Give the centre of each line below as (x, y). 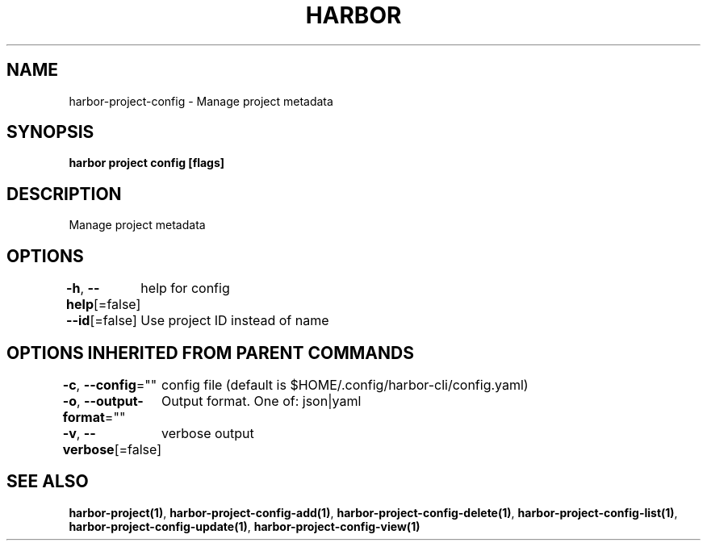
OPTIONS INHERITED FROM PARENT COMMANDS (210, 353)
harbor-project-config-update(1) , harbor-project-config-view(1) (245, 526)
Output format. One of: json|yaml (261, 401)
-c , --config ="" (110, 384)
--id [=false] (102, 321)
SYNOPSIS (50, 132)
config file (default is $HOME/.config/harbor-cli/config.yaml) (345, 384)
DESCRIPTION (64, 194)
